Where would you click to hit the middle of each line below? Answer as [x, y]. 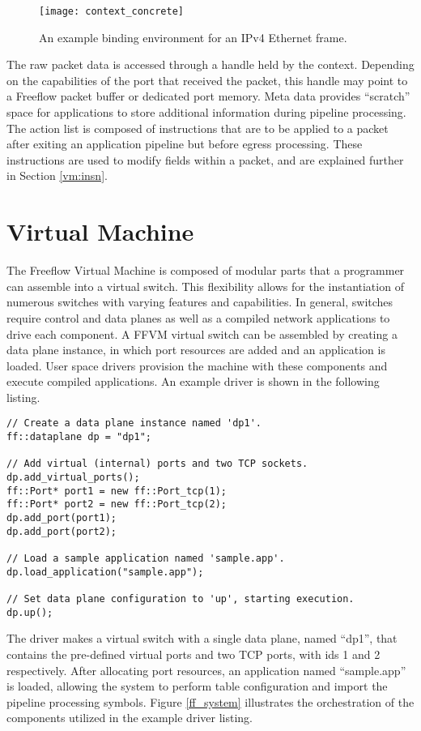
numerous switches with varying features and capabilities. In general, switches [200, 302]
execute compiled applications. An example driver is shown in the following [193, 381]
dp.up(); [30, 612]
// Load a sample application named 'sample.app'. [146, 559]
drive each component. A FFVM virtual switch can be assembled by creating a [202, 333]
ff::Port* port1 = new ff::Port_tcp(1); [117, 491]
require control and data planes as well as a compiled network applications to [198, 317]
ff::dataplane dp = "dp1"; [79, 437]
